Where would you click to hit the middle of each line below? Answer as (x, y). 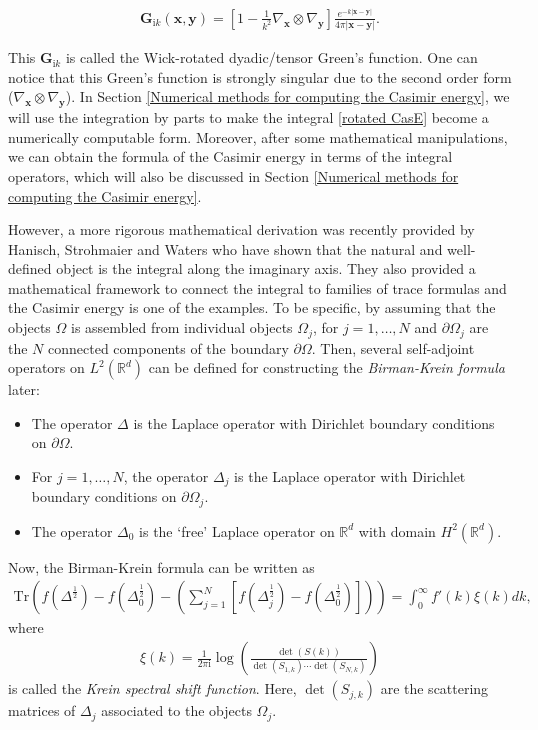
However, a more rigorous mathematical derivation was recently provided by (241, 229)
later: (24, 389)
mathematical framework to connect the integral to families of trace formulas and (257, 287)
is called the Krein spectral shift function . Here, (152, 688)
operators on (46, 367)
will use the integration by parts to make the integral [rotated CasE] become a (248, 117)
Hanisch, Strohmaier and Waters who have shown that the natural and (225, 248)
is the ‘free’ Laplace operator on (237, 530)
